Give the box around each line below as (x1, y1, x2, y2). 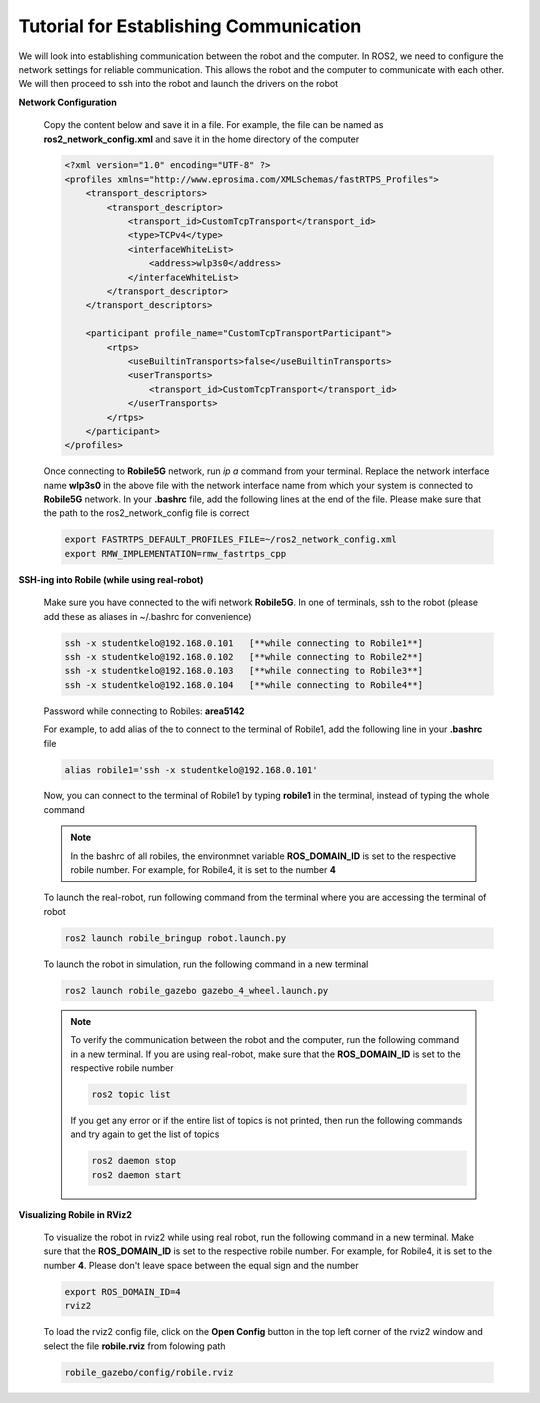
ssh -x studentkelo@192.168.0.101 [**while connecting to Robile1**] (64, 637, 424, 649)
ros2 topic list (91, 1088, 172, 1100)
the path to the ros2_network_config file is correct (43, 507, 250, 519)
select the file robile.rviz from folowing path (43, 1340, 226, 1352)
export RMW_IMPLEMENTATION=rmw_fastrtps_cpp (64, 548, 287, 559)
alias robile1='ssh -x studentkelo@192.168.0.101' (64, 764, 319, 775)
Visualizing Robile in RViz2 (18, 1208, 132, 1220)
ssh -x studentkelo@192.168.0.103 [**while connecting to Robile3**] (64, 665, 424, 677)
